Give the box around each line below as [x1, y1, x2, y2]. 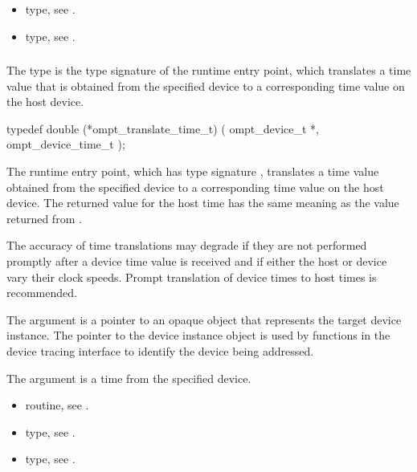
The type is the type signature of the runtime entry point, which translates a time [6, 62, 411, 79]
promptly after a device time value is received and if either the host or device [6, 253, 387, 270]
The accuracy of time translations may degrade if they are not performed [6, 237, 367, 254]
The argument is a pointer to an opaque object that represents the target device [6, 311, 402, 328]
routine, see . [25, 397, 89, 413]
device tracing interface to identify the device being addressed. [6, 343, 314, 360]
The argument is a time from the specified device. [6, 369, 251, 386]
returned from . [6, 210, 82, 226]
